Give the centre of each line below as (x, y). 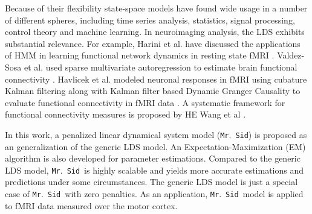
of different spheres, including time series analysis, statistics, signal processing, (150, 20)
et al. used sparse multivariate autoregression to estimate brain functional (161, 67)
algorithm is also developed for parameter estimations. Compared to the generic (153, 158)
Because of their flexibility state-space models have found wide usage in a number (156, 8)
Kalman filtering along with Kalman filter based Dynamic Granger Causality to (153, 91)
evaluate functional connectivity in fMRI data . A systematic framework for (145, 102)
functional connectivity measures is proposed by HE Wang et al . (125, 114)
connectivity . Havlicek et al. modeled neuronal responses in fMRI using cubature (156, 79)
